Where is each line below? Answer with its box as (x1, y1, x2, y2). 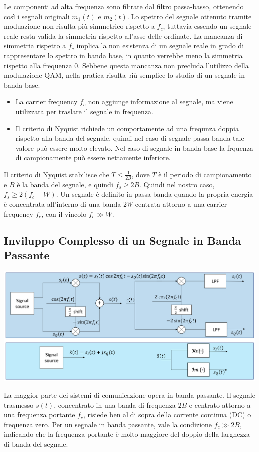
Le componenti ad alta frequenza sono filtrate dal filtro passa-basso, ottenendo (4, 1, 244, 11)
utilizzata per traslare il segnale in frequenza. (15, 106, 153, 116)
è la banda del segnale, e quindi (17, 179, 113, 189)
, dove (131, 169, 150, 179)
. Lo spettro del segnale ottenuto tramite (127, 11, 252, 21)
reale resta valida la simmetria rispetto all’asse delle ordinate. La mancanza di (4, 30, 243, 41)
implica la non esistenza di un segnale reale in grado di (76, 40, 244, 51)
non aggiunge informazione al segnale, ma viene (88, 96, 233, 107)
